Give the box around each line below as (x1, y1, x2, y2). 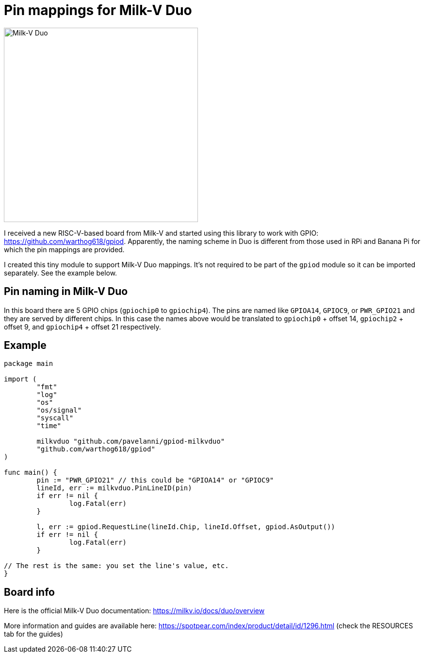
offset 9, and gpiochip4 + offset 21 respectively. (4, 322, 161, 331)
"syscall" (36, 414, 74, 422)
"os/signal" (36, 406, 82, 415)
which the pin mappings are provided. (4, 245, 125, 254)
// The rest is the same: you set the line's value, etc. (4, 562, 229, 570)
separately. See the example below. (4, 268, 117, 277)
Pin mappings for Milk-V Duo (4, 2, 192, 18)
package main (4, 360, 53, 368)
